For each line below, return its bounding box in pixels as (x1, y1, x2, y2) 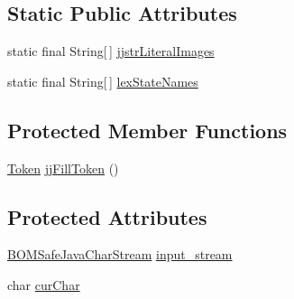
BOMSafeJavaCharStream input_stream (7, 245, 233, 264)
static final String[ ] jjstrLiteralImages (7, 42, 215, 61)
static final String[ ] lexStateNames (7, 71, 198, 90)
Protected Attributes (7, 202, 207, 230)
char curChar (7, 275, 80, 294)
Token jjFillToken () (7, 158, 119, 177)
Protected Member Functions (7, 116, 288, 144)
